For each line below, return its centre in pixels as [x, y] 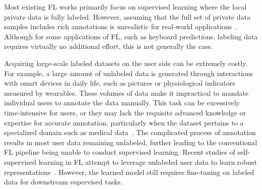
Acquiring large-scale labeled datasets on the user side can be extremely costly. [126, 63]
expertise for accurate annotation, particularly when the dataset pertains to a [124, 122]
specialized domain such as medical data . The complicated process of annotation [130, 132]
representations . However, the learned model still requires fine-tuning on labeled [129, 172]
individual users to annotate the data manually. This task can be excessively [122, 103]
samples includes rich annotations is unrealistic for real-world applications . [121, 26]
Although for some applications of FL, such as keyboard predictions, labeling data [131, 36]
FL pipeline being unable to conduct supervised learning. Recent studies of [120, 152]
